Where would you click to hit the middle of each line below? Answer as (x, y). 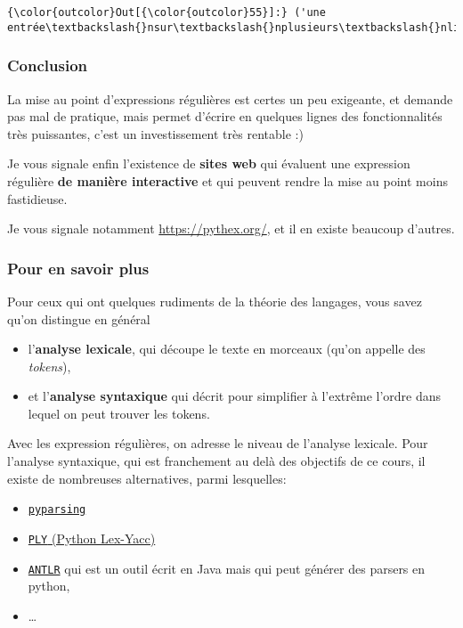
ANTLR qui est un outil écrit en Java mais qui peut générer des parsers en (227, 568)
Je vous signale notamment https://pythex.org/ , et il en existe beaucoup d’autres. (231, 228)
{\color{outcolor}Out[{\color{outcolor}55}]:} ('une (167, 12)
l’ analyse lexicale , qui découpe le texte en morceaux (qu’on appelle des (227, 349)
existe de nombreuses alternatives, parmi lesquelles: (147, 478)
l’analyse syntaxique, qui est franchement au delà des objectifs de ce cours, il (216, 461)
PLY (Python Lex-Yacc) (92, 538)
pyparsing (57, 510)
